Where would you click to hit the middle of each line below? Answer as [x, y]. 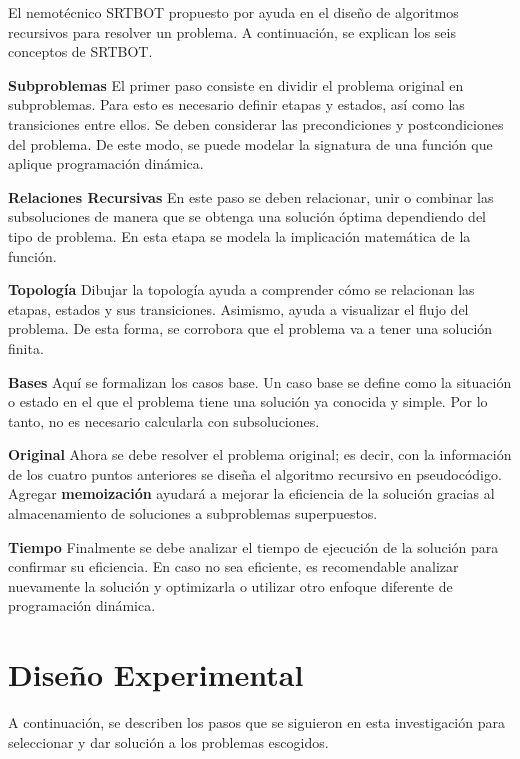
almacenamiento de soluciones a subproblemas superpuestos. [193, 513]
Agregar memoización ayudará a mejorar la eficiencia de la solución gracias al [251, 493]
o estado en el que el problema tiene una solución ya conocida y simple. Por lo [248, 401]
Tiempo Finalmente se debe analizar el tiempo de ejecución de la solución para [253, 546]
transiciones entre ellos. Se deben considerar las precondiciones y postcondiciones [256, 123]
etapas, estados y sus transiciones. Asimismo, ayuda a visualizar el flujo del [238, 308]
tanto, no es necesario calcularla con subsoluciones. [164, 420]
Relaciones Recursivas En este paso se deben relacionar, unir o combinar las [251, 196]
